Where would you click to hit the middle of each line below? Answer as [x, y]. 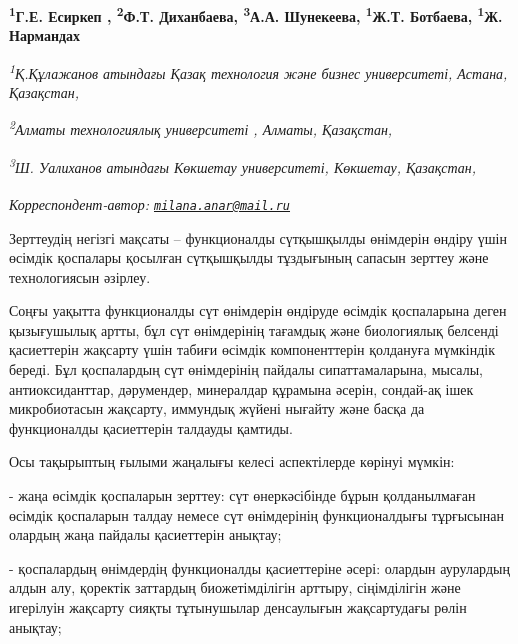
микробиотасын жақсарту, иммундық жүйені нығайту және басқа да [217, 408]
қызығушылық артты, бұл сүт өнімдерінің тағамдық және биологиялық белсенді [254, 329]
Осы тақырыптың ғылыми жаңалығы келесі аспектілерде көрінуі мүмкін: [232, 461]
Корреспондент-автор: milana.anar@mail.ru [150, 203]
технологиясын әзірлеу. [80, 276]
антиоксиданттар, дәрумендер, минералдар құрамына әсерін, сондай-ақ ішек [241, 388]
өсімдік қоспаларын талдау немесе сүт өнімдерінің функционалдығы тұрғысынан [256, 514]
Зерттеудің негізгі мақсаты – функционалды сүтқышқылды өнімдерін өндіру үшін [258, 237]
